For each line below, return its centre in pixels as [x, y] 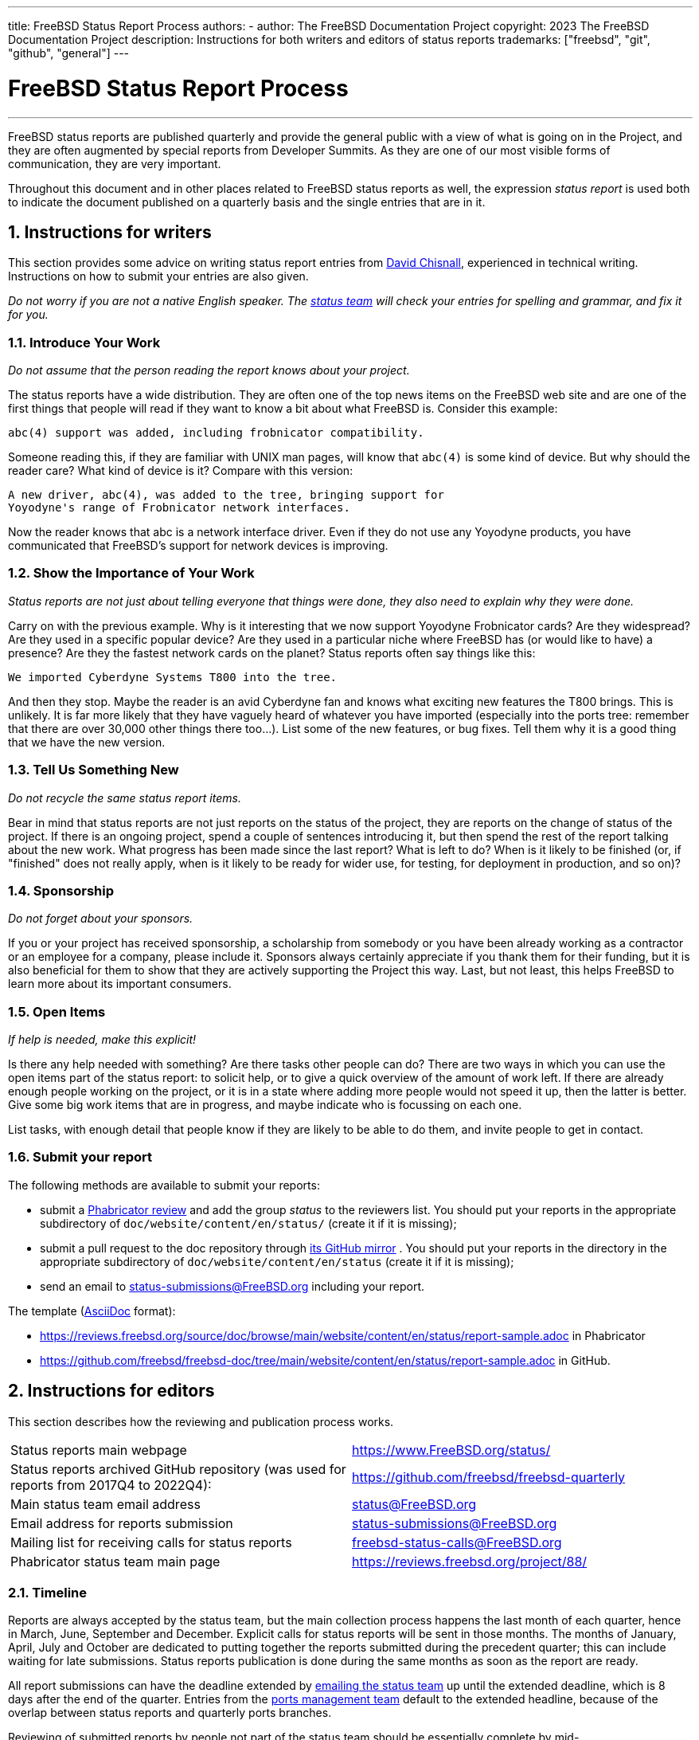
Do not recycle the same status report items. [125, 797]
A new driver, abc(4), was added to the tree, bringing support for [226, 495]
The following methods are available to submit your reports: [164, 1185]
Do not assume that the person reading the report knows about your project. [209, 370]
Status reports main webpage [99, 1450]
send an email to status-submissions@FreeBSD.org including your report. [232, 1286]
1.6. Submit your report [80, 1157]
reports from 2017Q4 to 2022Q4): [111, 1485]
